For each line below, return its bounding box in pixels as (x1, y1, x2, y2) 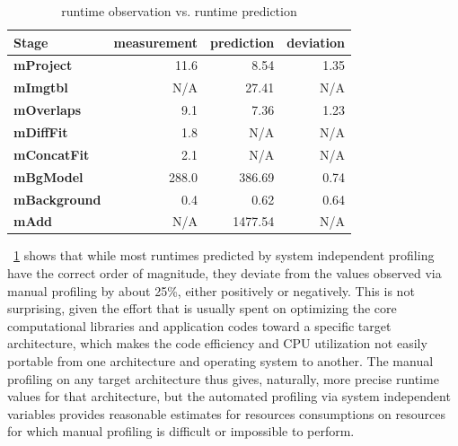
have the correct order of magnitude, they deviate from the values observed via (7, 264, 442, 283)
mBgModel (13, 167, 84, 186)
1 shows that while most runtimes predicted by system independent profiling (13, 246, 435, 265)
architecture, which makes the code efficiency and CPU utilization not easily (7, 334, 427, 353)
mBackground (13, 189, 101, 208)
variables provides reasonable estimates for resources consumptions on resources (7, 404, 445, 423)
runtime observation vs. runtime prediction (61, 2, 297, 20)
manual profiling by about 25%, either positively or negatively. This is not (7, 281, 415, 300)
